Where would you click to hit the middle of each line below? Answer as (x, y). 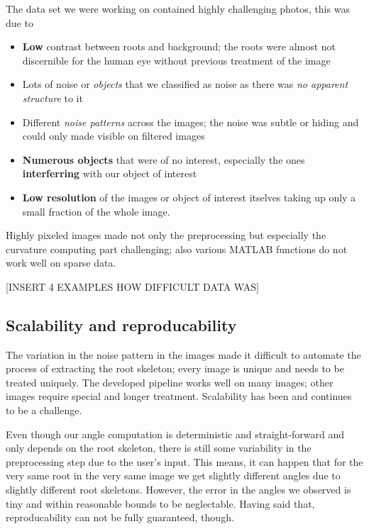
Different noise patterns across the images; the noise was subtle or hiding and (191, 122)
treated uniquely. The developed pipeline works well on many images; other (170, 382)
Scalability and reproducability (121, 324)
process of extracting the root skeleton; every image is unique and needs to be (175, 368)
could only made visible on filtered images (114, 136)
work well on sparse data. (61, 263)
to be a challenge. (44, 410)
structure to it (53, 98)
